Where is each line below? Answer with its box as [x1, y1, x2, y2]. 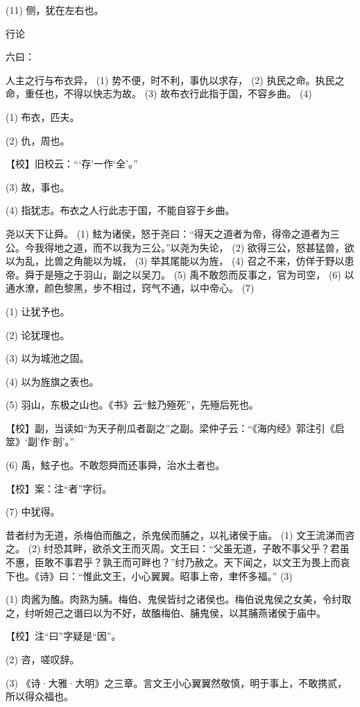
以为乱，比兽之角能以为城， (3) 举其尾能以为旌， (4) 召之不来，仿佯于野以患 [6, 253, 354, 268]
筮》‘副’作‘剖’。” [6, 434, 75, 449]
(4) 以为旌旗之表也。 [6, 374, 99, 388]
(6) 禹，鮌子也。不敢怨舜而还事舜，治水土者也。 [6, 458, 225, 472]
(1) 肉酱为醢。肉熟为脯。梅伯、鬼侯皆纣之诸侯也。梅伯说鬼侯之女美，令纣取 [6, 592, 352, 606]
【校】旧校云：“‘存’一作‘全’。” [6, 156, 138, 171]
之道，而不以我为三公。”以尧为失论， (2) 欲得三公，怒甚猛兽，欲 [63, 240, 354, 254]
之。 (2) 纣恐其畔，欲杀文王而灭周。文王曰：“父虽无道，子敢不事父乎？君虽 [6, 541, 350, 556]
